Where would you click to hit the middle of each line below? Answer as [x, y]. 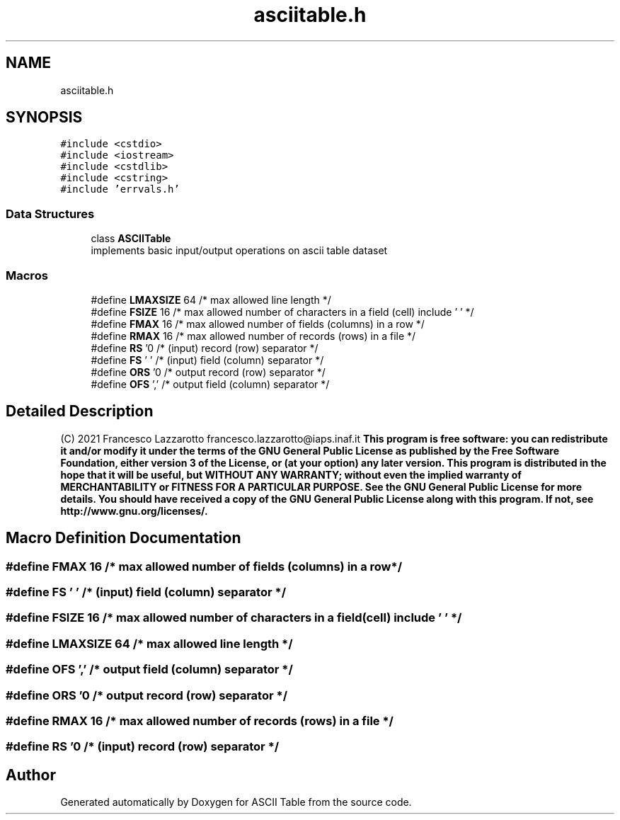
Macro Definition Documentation [124, 538]
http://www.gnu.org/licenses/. [134, 511]
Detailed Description [80, 411]
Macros [27, 275]
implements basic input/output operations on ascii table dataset [239, 251]
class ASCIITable [131, 239]
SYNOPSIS [44, 118]
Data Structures [50, 213]
